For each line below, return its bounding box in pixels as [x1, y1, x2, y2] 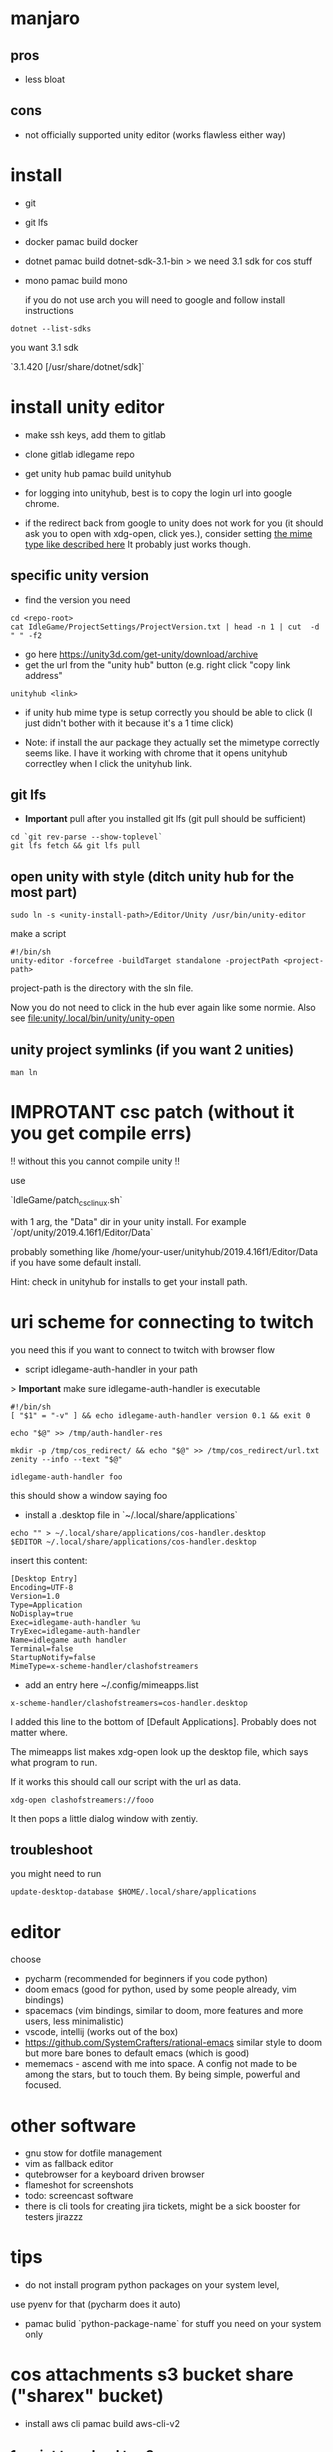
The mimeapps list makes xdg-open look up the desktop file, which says [10, 1745, 309, 1757]
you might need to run [10, 1868, 102, 1880]
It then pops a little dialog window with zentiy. [10, 1812, 199, 1824]
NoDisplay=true [10, 1608, 74, 1619]
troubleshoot [10, 1842, 93, 1858]
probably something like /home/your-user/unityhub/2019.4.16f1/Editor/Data [10, 1245, 318, 1257]
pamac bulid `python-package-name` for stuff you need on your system [24, 2318, 322, 2330]
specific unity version [10, 567, 150, 584]
